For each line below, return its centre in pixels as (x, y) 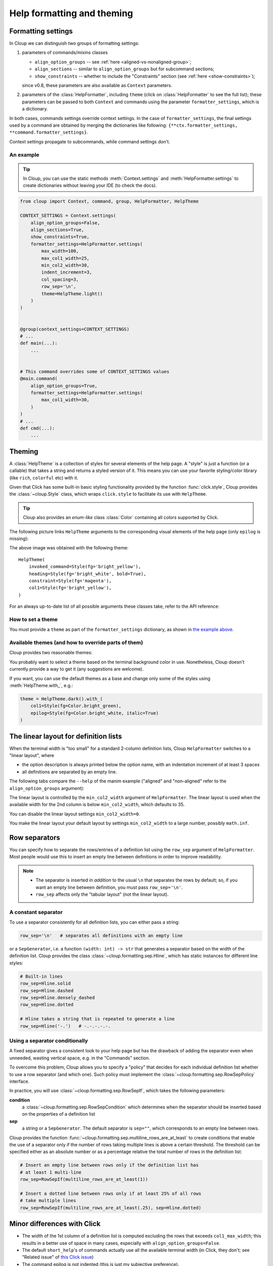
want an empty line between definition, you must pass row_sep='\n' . (109, 887)
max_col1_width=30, (65, 400)
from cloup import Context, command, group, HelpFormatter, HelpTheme (109, 202)
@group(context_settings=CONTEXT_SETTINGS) (75, 329)
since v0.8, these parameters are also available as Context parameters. (97, 86)
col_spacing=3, (60, 279)
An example (25, 154)
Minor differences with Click (55, 1224)
